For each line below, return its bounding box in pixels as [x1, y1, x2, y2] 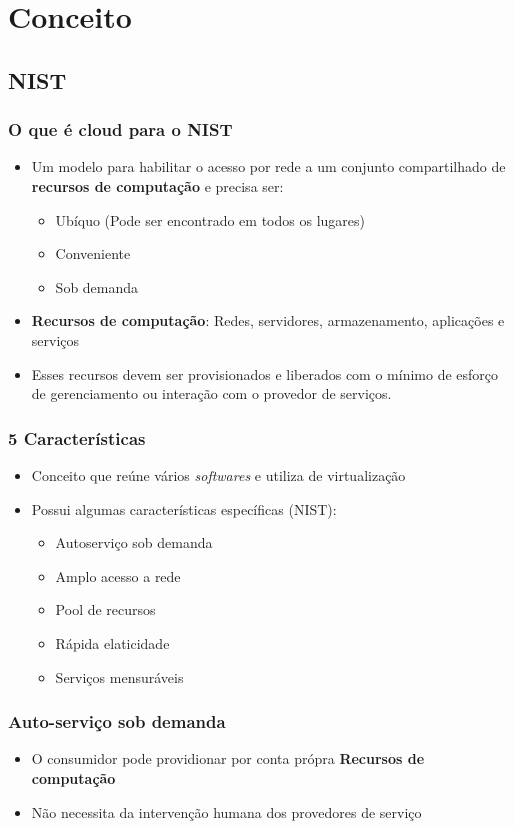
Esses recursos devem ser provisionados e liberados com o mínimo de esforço [31, 363, 499, 384]
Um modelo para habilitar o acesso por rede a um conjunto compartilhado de [31, 156, 506, 177]
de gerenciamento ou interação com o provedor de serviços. [31, 383, 392, 404]
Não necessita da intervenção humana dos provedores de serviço [31, 801, 422, 822]
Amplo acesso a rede [55, 565, 181, 586]
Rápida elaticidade [55, 632, 170, 653]
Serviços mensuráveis [55, 666, 184, 687]
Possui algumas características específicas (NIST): [31, 498, 337, 519]
